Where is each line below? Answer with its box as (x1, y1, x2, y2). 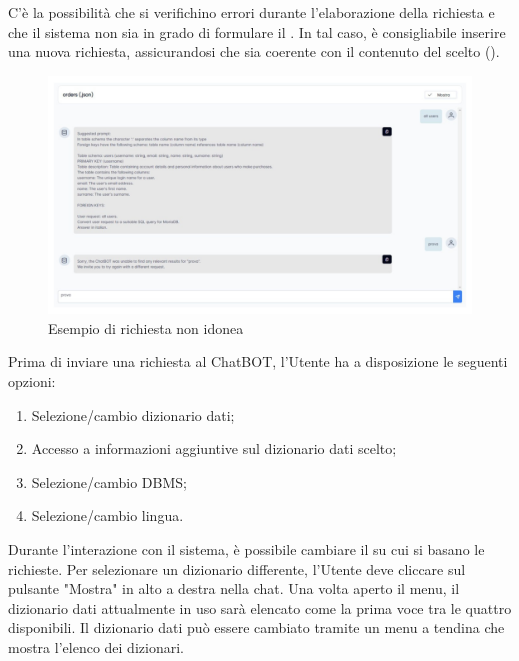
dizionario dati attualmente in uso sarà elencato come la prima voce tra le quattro (8, 597, 512, 618)
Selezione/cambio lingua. (31, 505, 184, 526)
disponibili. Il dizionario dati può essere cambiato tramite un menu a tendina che (8, 617, 505, 638)
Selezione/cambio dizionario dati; (31, 404, 235, 425)
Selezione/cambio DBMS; (31, 471, 187, 492)
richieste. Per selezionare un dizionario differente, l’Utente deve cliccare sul (8, 558, 466, 579)
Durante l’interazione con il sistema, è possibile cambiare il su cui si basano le (8, 539, 485, 560)
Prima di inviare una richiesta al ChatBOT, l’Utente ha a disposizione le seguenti (8, 351, 508, 372)
